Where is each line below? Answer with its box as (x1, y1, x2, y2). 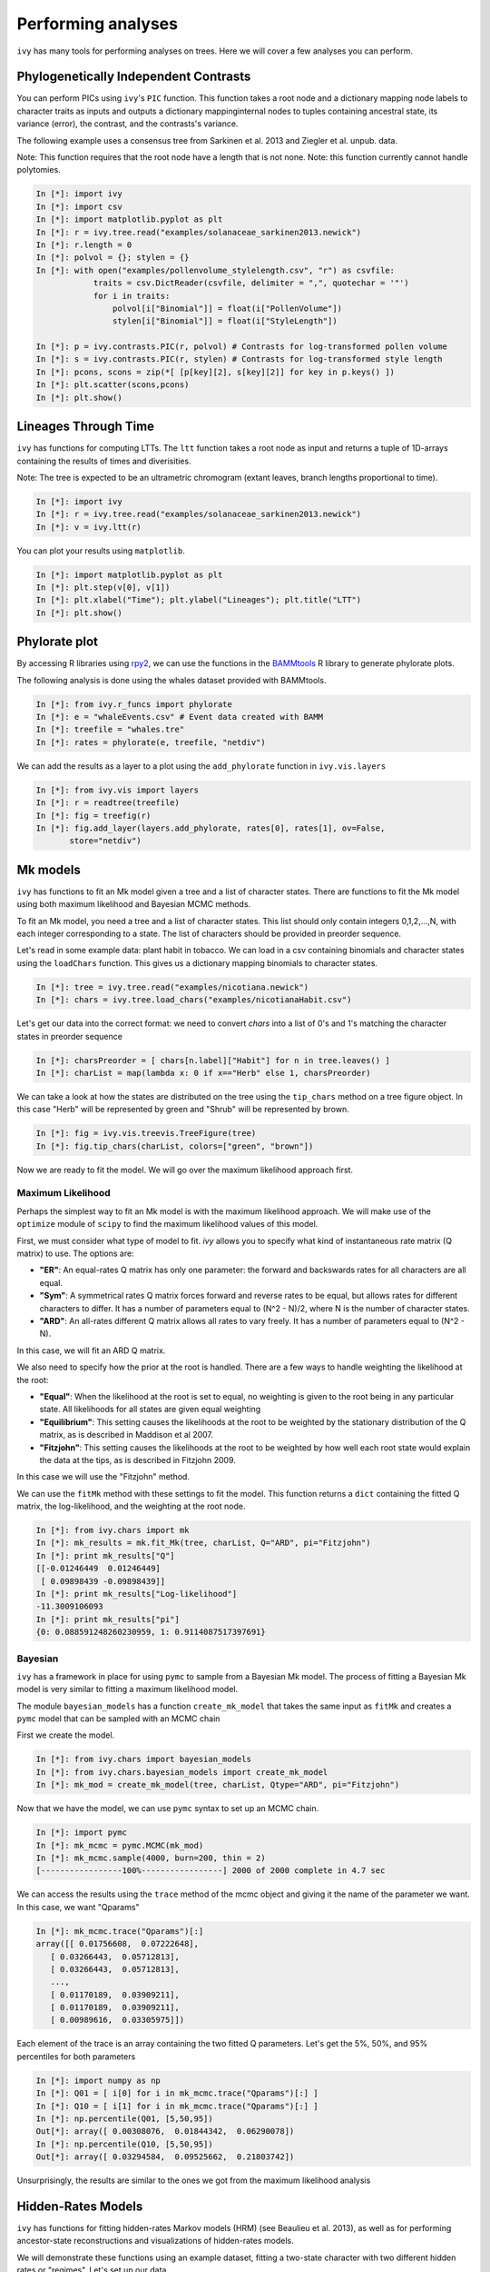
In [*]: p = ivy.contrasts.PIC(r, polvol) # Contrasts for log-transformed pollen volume (35, 342, 448, 352)
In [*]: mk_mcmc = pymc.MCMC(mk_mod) (35, 1840, 204, 1850)
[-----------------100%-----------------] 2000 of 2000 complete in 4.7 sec (35, 1866, 386, 1876)
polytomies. (16, 164, 61, 175)
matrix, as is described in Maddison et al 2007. (39, 1430, 213, 1440)
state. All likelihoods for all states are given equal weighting (39, 1404, 261, 1415)
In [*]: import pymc (35, 1828, 127, 1838)
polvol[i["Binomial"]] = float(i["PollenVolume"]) (112, 303, 343, 314)
